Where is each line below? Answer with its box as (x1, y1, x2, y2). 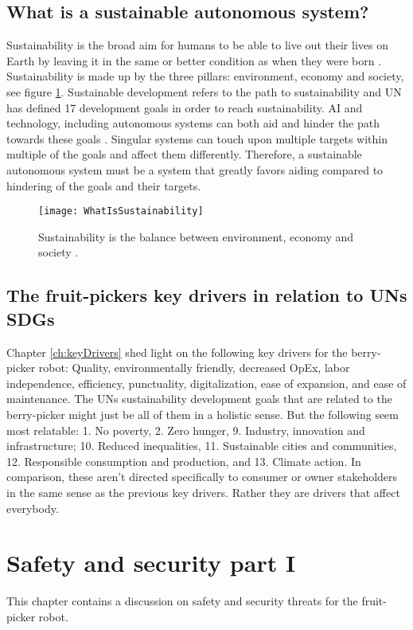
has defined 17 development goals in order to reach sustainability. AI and (6, 99, 363, 115)
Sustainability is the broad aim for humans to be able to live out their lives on (6, 37, 388, 53)
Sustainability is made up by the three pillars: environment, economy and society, (6, 68, 404, 84)
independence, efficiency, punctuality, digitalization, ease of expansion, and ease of (6, 374, 407, 391)
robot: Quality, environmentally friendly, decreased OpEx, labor (38, 359, 350, 376)
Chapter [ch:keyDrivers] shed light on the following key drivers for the (6, 343, 348, 360)
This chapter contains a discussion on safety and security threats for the (6, 593, 358, 609)
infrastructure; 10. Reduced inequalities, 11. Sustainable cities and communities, (6, 437, 397, 454)
